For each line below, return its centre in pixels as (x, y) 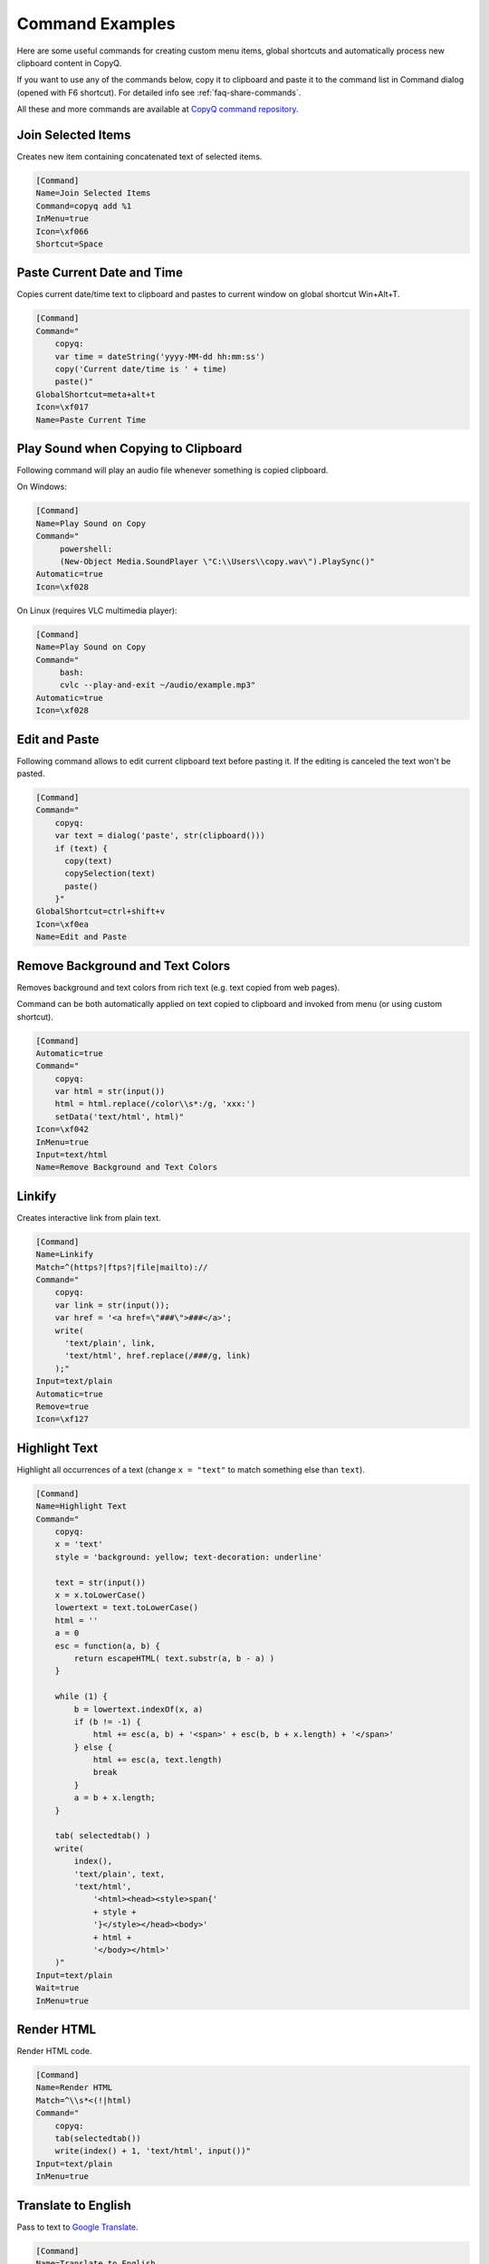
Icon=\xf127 (62, 1419)
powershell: (86, 549)
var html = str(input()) (110, 1092)
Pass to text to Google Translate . (78, 2227)
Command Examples (96, 24)
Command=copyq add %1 (84, 206)
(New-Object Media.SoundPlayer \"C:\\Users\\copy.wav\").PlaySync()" (217, 561)
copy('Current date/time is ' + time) (141, 369)
